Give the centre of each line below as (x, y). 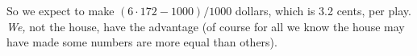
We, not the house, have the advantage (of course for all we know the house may (206, 26)
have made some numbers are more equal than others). (142, 42)
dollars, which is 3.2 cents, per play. (323, 10)
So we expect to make (60, 10)
